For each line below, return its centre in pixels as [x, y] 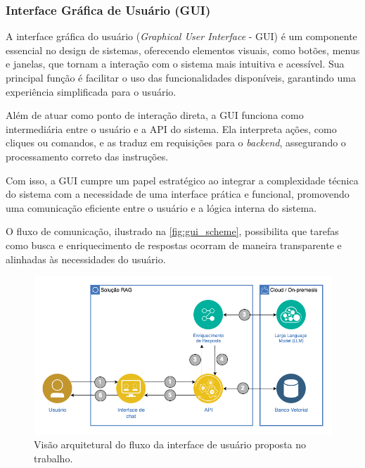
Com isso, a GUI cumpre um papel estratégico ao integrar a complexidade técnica [182, 180]
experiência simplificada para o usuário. [91, 91]
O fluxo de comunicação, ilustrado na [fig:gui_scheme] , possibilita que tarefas [172, 231]
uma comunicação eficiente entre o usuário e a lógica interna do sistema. [161, 207]
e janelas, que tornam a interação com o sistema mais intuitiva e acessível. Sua [175, 64]
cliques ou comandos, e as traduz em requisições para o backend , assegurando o [176, 143]
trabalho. [53, 458]
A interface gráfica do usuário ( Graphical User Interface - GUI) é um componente [181, 36]
